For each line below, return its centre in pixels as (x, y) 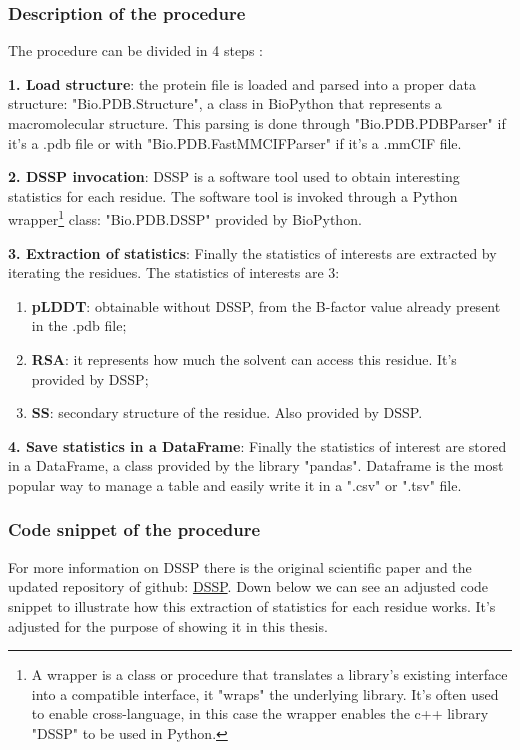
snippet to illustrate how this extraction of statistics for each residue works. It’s (252, 605)
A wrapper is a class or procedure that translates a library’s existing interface (269, 674)
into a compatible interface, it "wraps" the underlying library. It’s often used (265, 693)
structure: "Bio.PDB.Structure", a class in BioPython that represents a (225, 103)
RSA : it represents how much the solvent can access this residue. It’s (244, 359)
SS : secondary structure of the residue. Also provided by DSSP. (227, 412)
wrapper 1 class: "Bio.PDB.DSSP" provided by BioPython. (185, 218)
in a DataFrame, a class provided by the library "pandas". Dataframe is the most (256, 465)
